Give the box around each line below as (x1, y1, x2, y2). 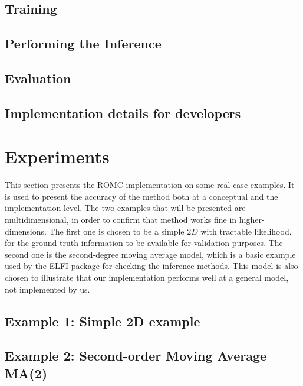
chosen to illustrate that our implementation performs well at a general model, (5, 271, 289, 283)
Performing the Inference (5, 34, 162, 53)
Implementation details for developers (5, 103, 241, 122)
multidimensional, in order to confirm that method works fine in (5, 213, 237, 226)
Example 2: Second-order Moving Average (5, 346, 267, 365)
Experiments (5, 144, 110, 168)
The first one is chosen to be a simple (49, 225, 185, 237)
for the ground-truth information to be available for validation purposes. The (5, 236, 283, 249)
